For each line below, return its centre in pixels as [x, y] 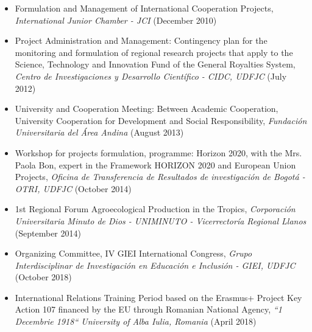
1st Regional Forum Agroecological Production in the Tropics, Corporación [155, 209]
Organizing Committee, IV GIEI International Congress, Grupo [133, 253]
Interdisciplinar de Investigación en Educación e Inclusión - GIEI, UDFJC [155, 265]
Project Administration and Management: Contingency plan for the [141, 40]
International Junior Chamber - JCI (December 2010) [116, 20]
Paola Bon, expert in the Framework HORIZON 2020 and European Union [155, 164]
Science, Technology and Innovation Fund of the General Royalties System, [155, 64]
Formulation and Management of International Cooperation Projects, [144, 8]
